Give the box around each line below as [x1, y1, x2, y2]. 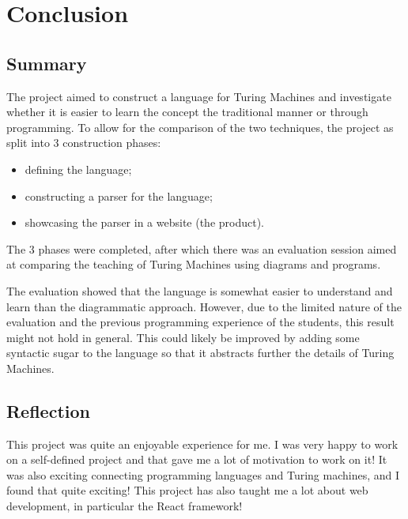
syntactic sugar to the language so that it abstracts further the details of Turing [6, 344, 395, 361]
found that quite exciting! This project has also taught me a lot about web [6, 482, 368, 498]
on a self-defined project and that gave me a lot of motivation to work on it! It [6, 451, 387, 468]
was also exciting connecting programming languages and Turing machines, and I [6, 466, 400, 483]
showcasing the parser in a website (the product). [25, 214, 264, 231]
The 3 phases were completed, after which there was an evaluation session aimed [6, 240, 397, 257]
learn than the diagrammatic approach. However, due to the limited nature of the [6, 298, 402, 314]
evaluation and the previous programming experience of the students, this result [6, 314, 395, 330]
